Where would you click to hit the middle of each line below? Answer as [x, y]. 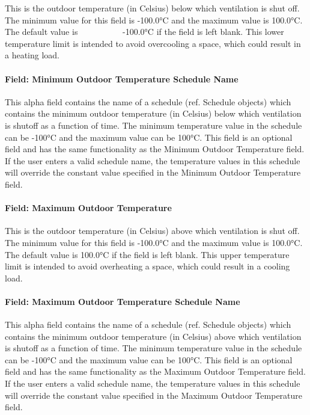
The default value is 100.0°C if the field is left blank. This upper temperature [147, 254]
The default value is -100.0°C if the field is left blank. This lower [144, 32]
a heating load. [32, 55]
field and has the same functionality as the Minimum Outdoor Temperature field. [155, 149]
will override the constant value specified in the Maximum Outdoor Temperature [154, 395]
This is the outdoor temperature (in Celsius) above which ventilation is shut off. [152, 231]
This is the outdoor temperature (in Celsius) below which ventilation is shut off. [152, 8]
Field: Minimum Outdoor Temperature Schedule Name [122, 78]
